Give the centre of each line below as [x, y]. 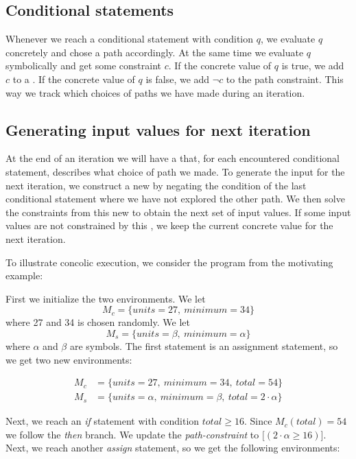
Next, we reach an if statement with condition [103, 421]
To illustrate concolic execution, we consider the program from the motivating [169, 262]
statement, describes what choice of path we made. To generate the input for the [175, 171]
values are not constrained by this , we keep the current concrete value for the [169, 225]
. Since [258, 421]
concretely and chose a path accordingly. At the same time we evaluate [155, 52]
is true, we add [313, 66]
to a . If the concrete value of [74, 79]
